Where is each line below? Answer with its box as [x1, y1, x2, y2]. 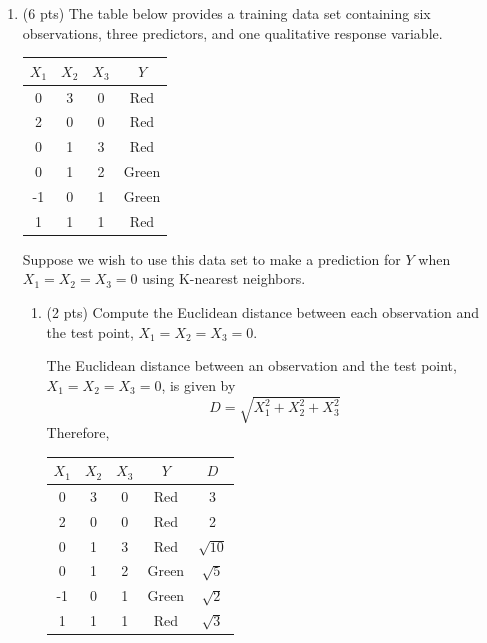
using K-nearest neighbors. [142, 268, 306, 289]
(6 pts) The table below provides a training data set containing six [22, 3, 431, 23]
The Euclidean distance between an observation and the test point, [46, 355, 457, 376]
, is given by [161, 374, 236, 395]
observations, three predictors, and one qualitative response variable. [22, 22, 443, 43]
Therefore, [46, 421, 110, 442]
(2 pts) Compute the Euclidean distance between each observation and [46, 302, 480, 323]
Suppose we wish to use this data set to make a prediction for [22, 248, 401, 269]
